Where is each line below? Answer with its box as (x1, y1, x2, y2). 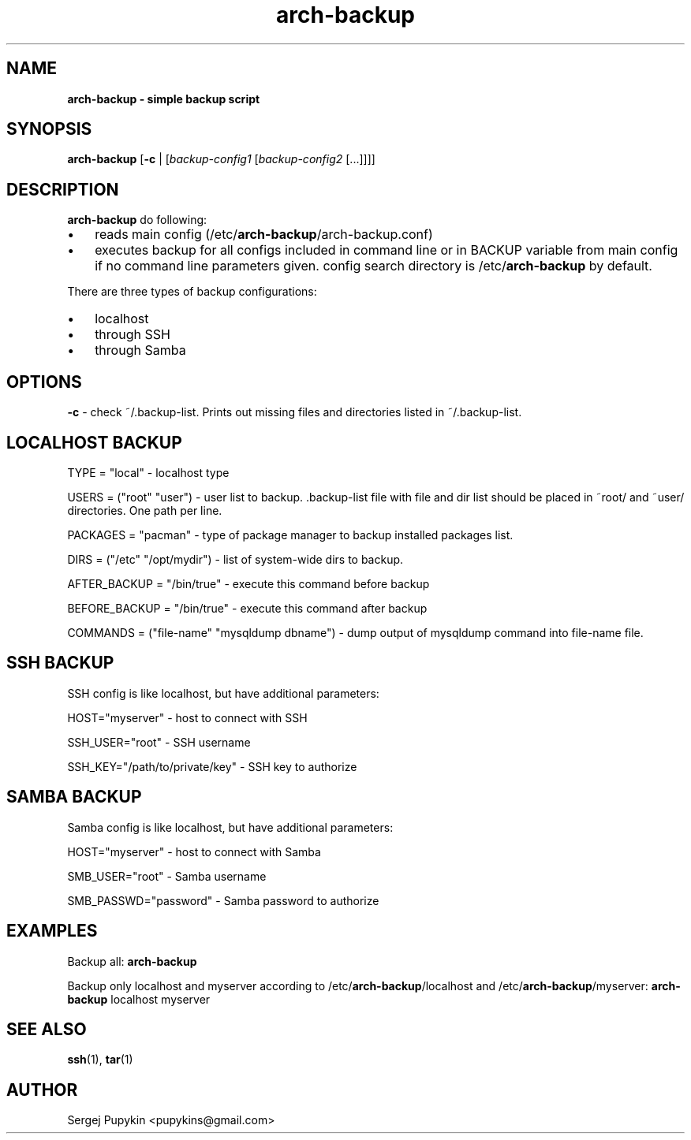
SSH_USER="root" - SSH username (67, 735, 251, 749)
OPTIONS (6, 371, 82, 392)
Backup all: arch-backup (67, 954, 197, 968)
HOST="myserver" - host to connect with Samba (67, 844, 321, 859)
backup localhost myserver (67, 992, 211, 1006)
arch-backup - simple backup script (67, 91, 260, 106)
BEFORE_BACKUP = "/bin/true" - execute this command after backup (67, 601, 428, 615)
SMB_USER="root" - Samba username (67, 869, 267, 883)
